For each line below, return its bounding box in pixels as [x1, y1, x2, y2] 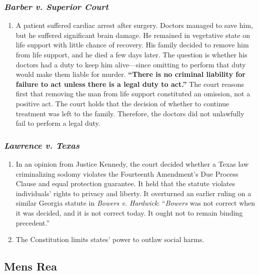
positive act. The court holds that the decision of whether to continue [15, 98, 229, 108]
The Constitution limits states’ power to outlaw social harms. [15, 234, 204, 245]
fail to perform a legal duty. [15, 118, 100, 128]
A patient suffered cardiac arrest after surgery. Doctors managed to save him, [15, 20, 253, 30]
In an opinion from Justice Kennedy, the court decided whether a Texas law [15, 158, 248, 169]
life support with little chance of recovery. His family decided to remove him [15, 39, 249, 50]
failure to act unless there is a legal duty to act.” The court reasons [15, 78, 244, 89]
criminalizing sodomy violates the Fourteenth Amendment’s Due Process [15, 168, 238, 179]
